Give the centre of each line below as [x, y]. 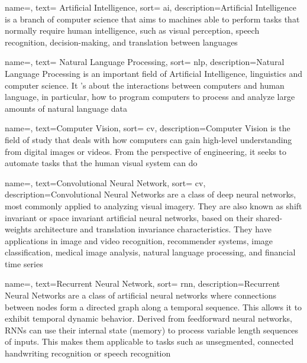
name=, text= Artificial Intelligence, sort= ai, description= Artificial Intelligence [151, 7]
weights [18, 229]
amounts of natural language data [66, 108]
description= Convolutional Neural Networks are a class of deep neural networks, [151, 194]
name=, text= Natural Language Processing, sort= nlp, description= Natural [145, 62]
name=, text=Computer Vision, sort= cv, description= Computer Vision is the [148, 128]
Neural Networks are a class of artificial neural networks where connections [141, 295]
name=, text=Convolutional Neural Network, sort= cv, [105, 182]
